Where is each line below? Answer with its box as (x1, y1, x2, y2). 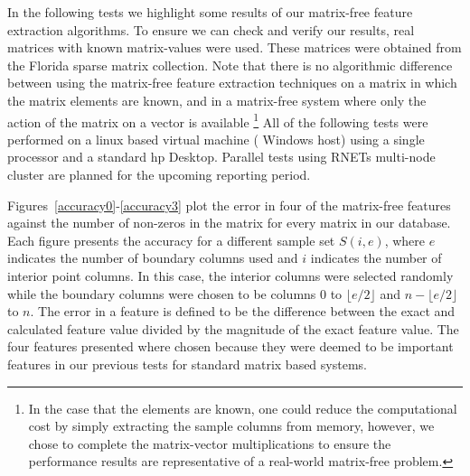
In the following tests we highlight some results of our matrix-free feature (7, 3, 413, 21)
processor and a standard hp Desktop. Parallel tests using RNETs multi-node (7, 147, 436, 166)
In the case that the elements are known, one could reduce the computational (28, 398, 457, 417)
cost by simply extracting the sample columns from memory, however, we (28, 416, 435, 435)
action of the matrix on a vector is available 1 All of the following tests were (7, 109, 428, 131)
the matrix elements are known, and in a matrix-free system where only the (7, 90, 427, 109)
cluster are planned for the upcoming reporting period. (7, 165, 311, 183)
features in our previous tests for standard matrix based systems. (7, 354, 367, 373)
